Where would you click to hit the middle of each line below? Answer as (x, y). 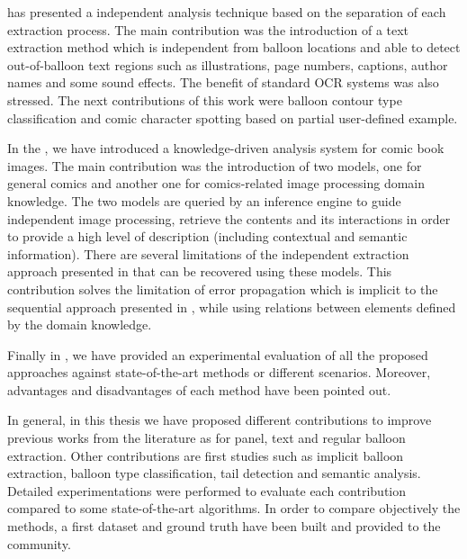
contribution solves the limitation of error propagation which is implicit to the (223, 289)
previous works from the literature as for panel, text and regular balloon (207, 438)
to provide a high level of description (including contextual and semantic (207, 236)
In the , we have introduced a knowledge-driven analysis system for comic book (226, 148)
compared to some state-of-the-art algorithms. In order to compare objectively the (234, 508)
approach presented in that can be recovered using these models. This (200, 271)
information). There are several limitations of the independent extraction (208, 253)
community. (39, 543)
